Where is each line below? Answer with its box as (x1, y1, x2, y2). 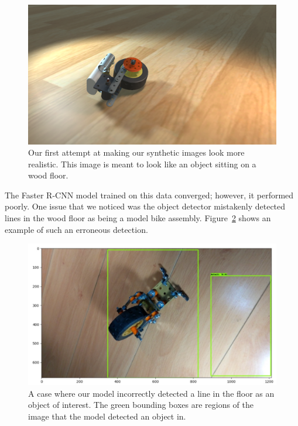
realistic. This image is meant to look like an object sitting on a (28, 157, 256, 170)
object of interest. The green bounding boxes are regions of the (28, 398, 254, 411)
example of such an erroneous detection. (5, 223, 148, 235)
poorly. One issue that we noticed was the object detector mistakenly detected (5, 200, 286, 212)
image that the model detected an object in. (28, 410, 186, 422)
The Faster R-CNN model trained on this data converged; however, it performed (5, 188, 294, 201)
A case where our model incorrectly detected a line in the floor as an (28, 387, 275, 399)
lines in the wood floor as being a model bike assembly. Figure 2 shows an (5, 212, 271, 224)
